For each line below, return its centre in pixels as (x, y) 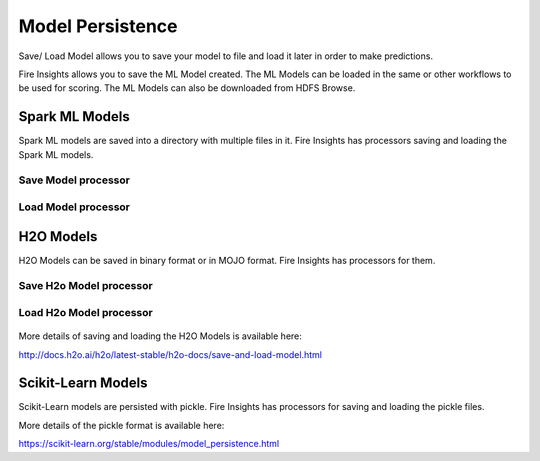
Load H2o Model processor (86, 312)
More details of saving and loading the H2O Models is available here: (160, 336)
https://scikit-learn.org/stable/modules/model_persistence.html (149, 444)
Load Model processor (74, 207)
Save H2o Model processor (86, 286)
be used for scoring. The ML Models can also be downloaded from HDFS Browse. (187, 88)
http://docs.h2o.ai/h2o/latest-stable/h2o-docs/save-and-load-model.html (170, 354)
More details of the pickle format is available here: (121, 425)
